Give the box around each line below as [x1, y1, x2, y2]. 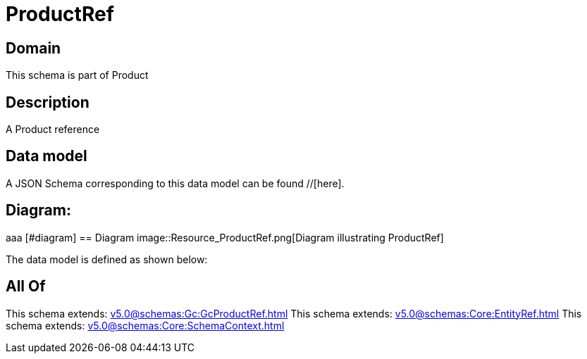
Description [6, 93, 89, 111]
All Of [6, 277, 46, 296]
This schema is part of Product [6, 69, 149, 82]
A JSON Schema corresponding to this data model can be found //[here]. [6, 177, 345, 189]
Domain [6, 39, 61, 57]
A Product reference [6, 123, 100, 136]
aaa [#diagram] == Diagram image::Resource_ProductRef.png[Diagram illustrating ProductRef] [6, 231, 444, 244]
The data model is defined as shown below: [6, 253, 208, 265]
